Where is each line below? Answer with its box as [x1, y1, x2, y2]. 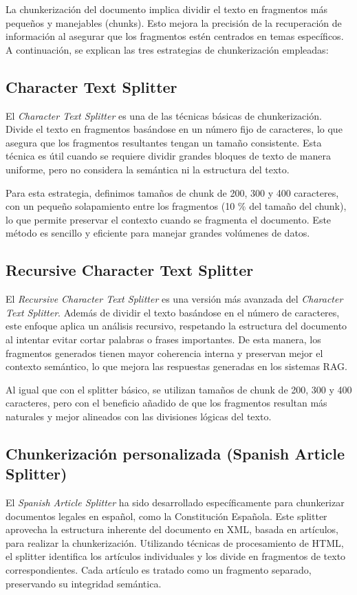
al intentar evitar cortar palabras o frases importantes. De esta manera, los [6, 332, 321, 346]
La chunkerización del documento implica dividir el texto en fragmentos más [6, 2, 327, 16]
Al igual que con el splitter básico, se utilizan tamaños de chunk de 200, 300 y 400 [6, 382, 352, 396]
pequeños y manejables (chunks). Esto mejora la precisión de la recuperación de [6, 15, 342, 30]
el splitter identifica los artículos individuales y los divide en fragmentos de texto [6, 549, 346, 563]
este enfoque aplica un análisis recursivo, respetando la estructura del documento [6, 318, 347, 333]
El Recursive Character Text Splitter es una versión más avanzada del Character [6, 292, 343, 306]
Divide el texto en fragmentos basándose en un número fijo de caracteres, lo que [6, 122, 343, 136]
